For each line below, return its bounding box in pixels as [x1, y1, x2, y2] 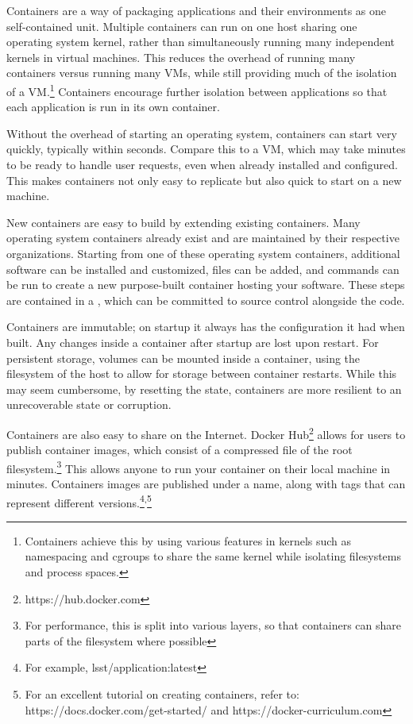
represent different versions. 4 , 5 [6, 491, 152, 510]
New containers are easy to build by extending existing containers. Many [6, 214, 361, 230]
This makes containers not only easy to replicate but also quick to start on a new [6, 171, 402, 188]
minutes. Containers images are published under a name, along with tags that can [6, 476, 406, 491]
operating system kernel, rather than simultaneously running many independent [6, 33, 396, 50]
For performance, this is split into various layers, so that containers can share [25, 617, 401, 633]
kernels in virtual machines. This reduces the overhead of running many [6, 48, 356, 65]
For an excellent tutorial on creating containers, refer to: [25, 686, 299, 702]
